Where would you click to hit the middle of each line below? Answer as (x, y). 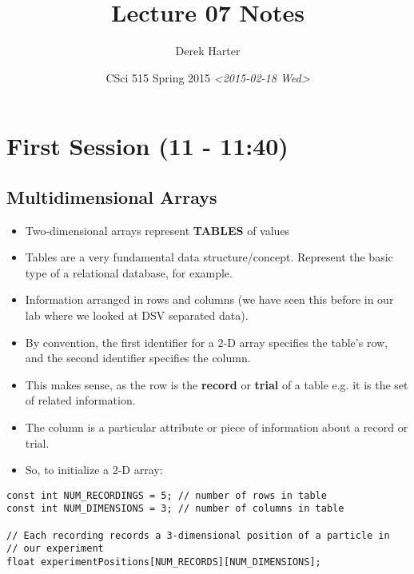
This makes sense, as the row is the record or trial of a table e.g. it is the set (217, 384)
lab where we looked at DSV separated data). (137, 315)
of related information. (80, 400)
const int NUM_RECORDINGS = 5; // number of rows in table (167, 495)
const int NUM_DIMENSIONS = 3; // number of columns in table (175, 509)
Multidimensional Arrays (112, 196)
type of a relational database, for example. (129, 272)
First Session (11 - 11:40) (147, 146)
